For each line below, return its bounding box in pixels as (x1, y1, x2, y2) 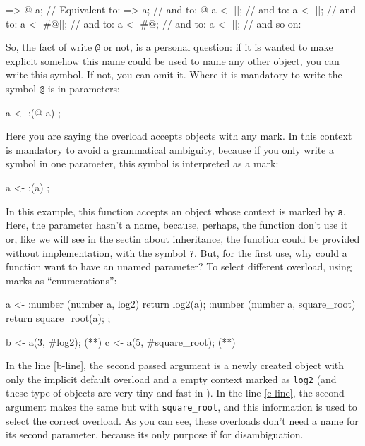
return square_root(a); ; (6, 310, 111, 325)
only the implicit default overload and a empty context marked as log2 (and (6, 371, 337, 386)
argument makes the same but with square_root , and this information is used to (6, 399, 357, 414)
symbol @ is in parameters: (6, 81, 120, 96)
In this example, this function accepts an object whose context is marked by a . (6, 203, 346, 218)
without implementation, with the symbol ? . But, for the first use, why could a (6, 245, 347, 260)
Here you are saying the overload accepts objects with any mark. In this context (6, 128, 352, 143)
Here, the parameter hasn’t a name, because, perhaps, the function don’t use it (6, 217, 348, 232)
